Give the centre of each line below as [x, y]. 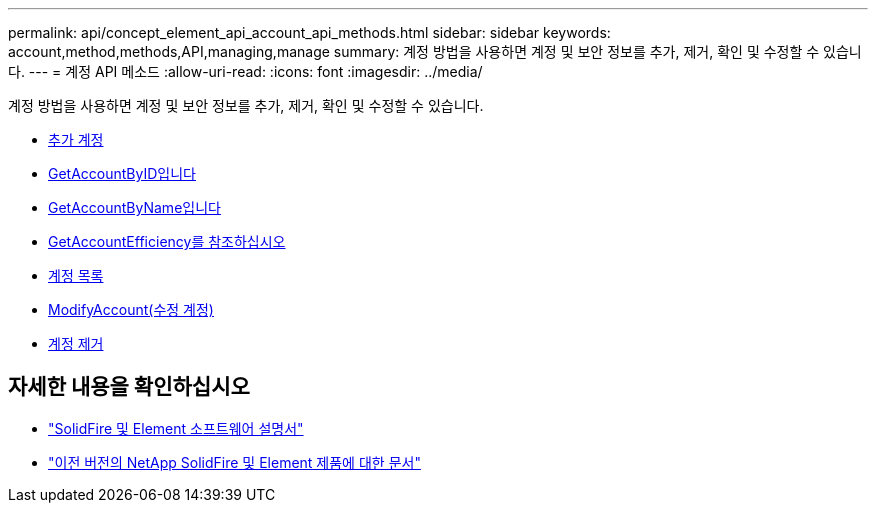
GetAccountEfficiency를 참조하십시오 [167, 241]
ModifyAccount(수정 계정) [131, 309]
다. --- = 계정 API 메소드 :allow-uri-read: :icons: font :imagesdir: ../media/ [245, 71]
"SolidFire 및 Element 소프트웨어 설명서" [176, 428]
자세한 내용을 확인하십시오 [129, 387]
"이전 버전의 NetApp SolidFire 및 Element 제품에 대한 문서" [234, 462]
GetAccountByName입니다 [134, 207]
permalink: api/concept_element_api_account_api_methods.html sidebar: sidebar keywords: [309, 32]
